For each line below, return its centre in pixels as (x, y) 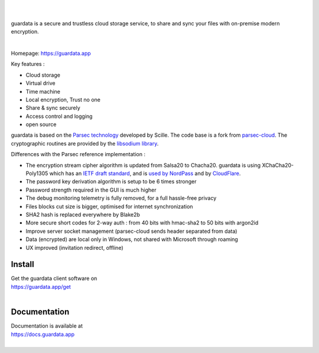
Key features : (28, 64)
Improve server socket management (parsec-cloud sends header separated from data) (131, 231)
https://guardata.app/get (41, 286)
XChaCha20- (278, 165)
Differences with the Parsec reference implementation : (78, 154)
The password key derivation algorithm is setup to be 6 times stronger (111, 182)
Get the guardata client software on (54, 278)
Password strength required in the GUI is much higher (91, 190)
